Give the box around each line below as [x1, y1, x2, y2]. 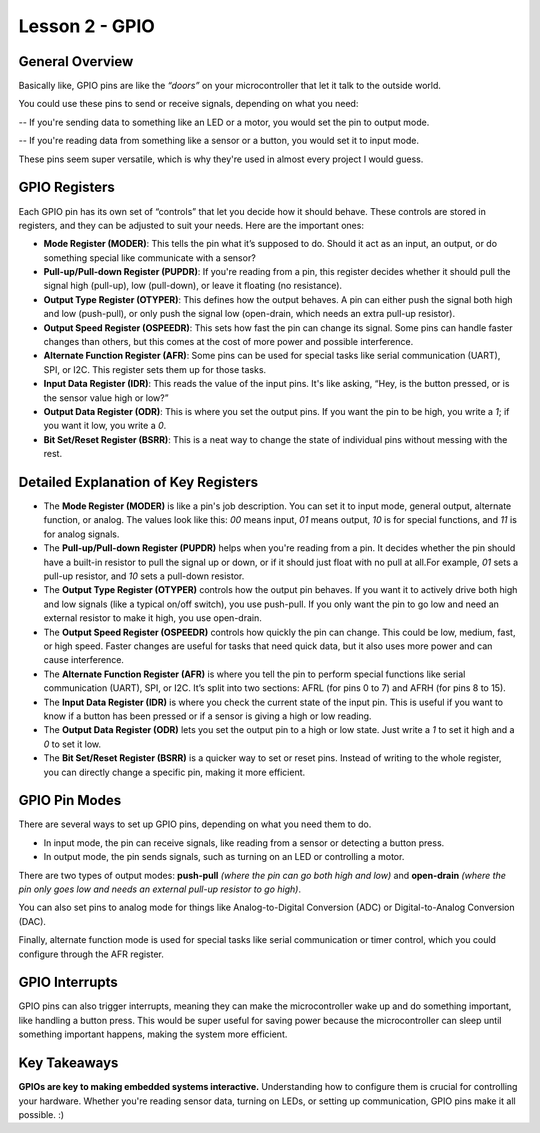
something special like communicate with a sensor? [43, 251, 257, 264]
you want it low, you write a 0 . [43, 420, 167, 432]
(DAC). [18, 915, 47, 927]
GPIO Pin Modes [18, 792, 122, 809]
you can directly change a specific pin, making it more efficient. [43, 766, 306, 778]
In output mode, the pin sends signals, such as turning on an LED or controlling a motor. [43, 851, 405, 863]
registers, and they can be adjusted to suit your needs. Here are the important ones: [18, 219, 365, 231]
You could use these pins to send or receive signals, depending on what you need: [18, 98, 359, 110]
